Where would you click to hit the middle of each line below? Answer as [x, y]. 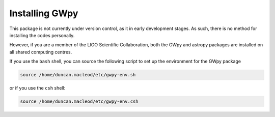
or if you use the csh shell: [37, 88]
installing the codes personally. [42, 35]
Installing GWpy [44, 13]
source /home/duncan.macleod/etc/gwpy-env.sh [78, 75]
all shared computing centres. [41, 52]
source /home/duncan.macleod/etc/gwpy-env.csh [79, 101]
